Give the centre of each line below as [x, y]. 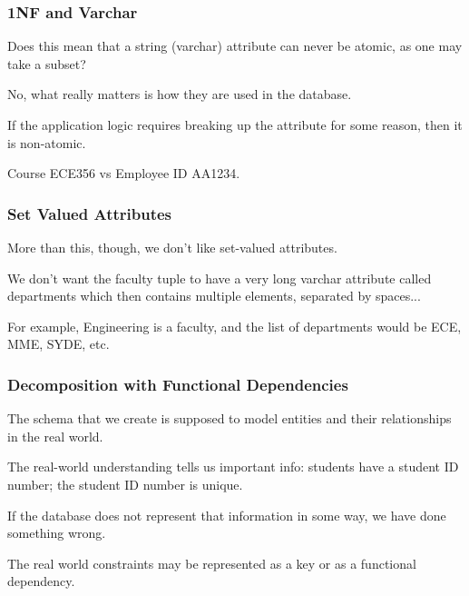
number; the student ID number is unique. [125, 484]
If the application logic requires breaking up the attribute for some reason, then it [235, 124]
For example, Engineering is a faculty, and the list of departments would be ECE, [234, 326]
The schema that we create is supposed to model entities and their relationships [230, 418]
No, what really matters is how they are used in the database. [180, 94]
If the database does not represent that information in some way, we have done [227, 515]
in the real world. [55, 436]
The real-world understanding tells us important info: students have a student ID [233, 467]
